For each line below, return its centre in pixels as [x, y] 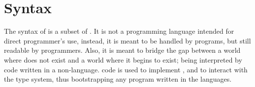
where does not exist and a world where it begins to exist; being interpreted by [123, 59]
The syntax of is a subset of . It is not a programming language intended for [119, 31]
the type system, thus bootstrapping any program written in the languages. [118, 79]
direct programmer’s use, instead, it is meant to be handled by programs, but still [127, 40]
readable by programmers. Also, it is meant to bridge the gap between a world [122, 50]
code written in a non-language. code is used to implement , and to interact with [126, 69]
